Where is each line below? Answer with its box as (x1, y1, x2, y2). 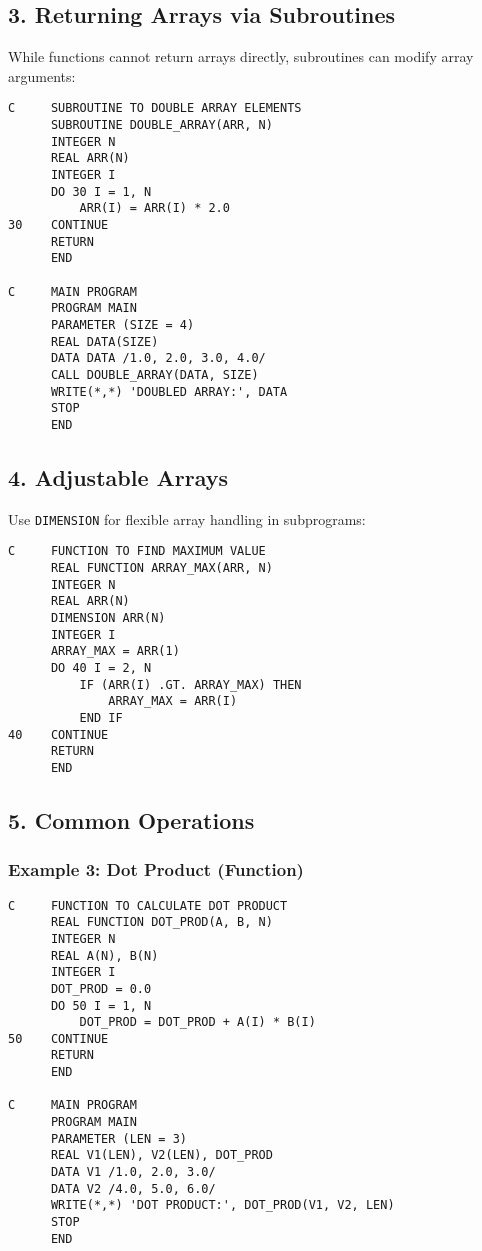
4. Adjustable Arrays (8, 461, 228, 492)
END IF (79, 710, 123, 725)
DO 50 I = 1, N (50, 998, 152, 1013)
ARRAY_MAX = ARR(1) (50, 644, 180, 659)
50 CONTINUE (8, 1031, 109, 1046)
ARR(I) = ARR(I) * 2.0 (79, 201, 230, 216)
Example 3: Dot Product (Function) (8, 857, 304, 882)
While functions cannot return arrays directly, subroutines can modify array (8, 46, 474, 67)
